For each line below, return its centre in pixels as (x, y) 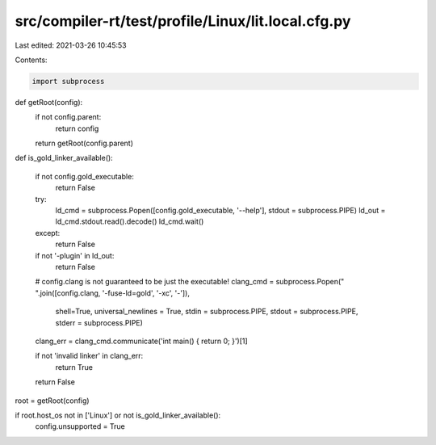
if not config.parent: (68, 117)
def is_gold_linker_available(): (64, 158)
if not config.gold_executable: (85, 176)
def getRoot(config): (49, 102)
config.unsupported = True (80, 426)
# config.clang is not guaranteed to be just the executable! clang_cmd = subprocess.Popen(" (190, 282)
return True (74, 367)
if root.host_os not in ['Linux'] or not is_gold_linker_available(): (118, 415)
